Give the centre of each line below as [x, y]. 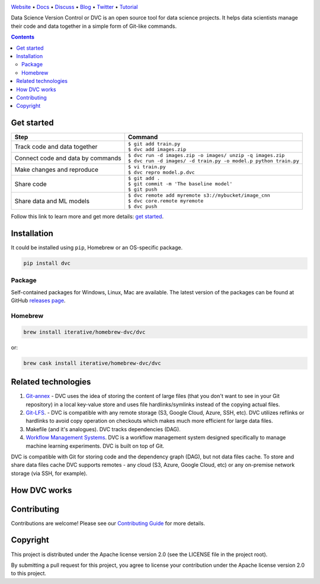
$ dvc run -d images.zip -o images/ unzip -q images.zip [206, 155]
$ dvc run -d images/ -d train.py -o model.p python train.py [213, 161]
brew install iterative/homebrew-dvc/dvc [84, 332]
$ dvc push [142, 206]
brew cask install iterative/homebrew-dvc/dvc [92, 363]
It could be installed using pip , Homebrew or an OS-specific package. [97, 248]
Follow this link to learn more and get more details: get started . [87, 217]
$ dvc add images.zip [157, 150]
